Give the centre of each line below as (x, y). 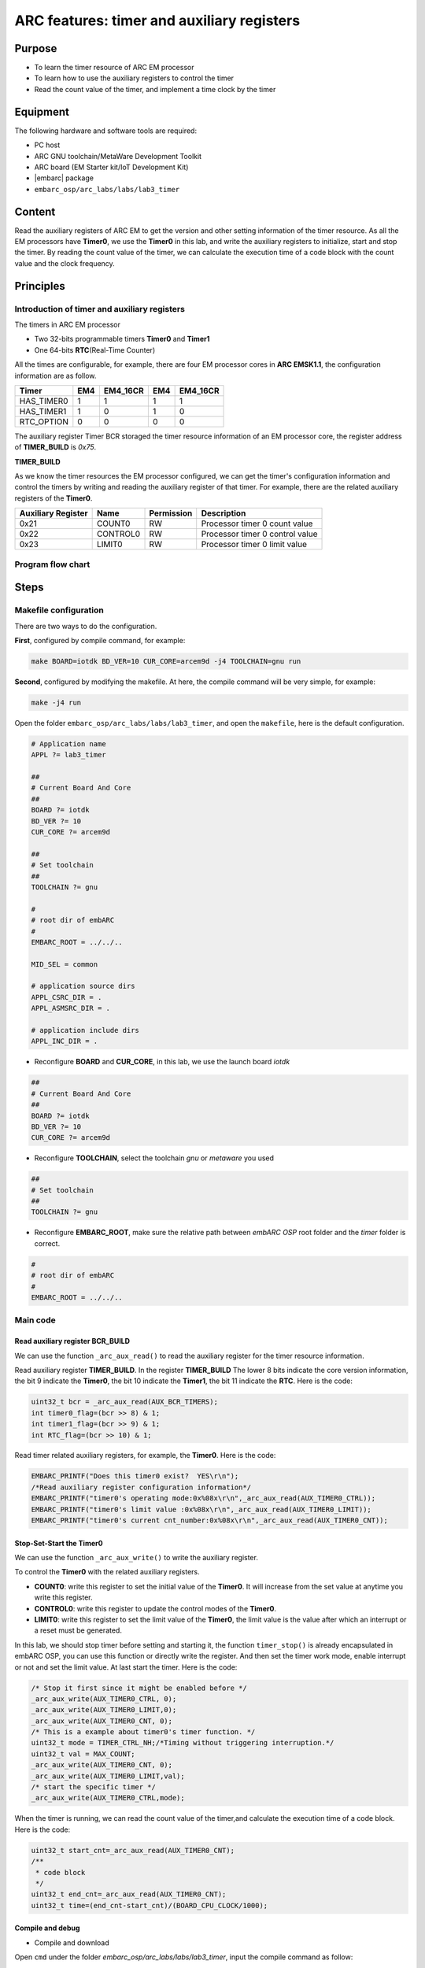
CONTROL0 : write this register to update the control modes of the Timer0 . (155, 1608)
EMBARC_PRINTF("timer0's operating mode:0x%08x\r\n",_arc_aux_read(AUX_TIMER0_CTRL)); (203, 1498)
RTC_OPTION (44, 421)
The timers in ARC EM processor (68, 324)
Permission (171, 513)
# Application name (68, 744)
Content (35, 211)
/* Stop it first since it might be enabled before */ (139, 1688)
